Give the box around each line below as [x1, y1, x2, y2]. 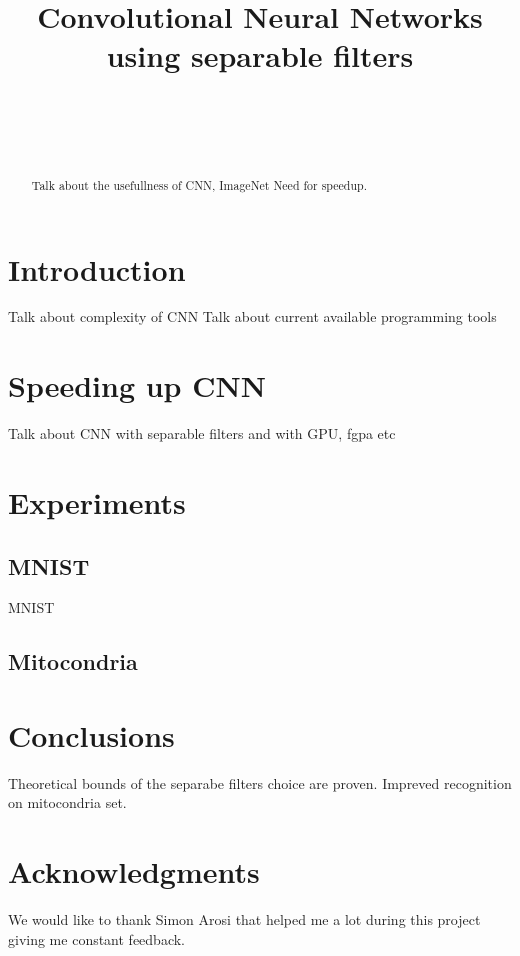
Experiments [8, 481, 186, 522]
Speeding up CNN [8, 365, 266, 406]
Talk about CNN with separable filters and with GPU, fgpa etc [8, 423, 396, 444]
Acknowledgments [8, 851, 260, 892]
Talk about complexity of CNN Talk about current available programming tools [8, 306, 497, 327]
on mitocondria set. [8, 792, 127, 813]
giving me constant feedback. [8, 928, 186, 949]
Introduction [8, 248, 186, 289]
